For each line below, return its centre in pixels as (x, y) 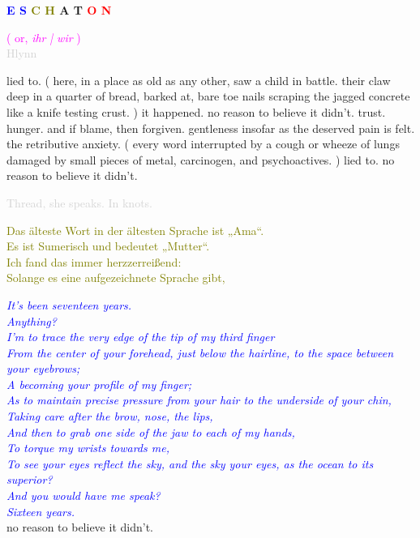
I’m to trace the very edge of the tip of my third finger (141, 337)
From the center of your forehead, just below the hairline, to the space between (200, 352)
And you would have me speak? (84, 495)
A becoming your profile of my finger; (99, 384)
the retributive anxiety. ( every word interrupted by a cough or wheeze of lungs (203, 144)
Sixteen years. (41, 511)
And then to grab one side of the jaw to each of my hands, (151, 431)
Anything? (32, 320)
